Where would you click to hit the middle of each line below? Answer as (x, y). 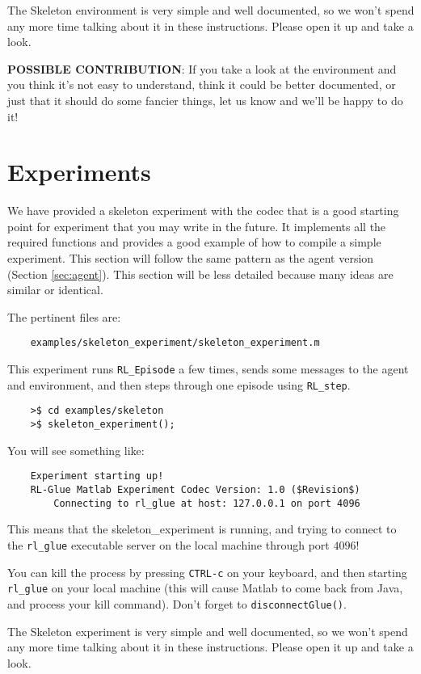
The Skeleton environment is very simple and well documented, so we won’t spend (211, 10)
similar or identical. (55, 290)
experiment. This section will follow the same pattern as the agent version (191, 258)
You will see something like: (76, 450)
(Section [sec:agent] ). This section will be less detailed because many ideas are (200, 274)
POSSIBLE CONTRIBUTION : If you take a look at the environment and (202, 68)
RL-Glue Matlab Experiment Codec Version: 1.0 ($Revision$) (195, 489)
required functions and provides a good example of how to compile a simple (194, 242)
